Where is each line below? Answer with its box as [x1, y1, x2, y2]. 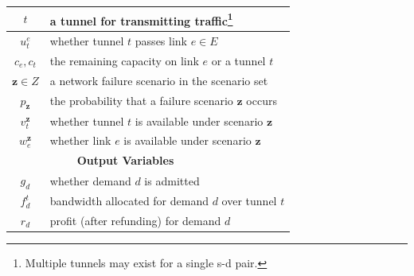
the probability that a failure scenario [49, 92, 233, 109]
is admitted [144, 172, 200, 189]
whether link [49, 132, 111, 149]
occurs [246, 92, 277, 109]
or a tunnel [211, 52, 266, 68]
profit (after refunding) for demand [49, 212, 221, 228]
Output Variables [76, 152, 174, 169]
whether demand [49, 172, 131, 189]
